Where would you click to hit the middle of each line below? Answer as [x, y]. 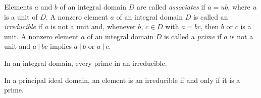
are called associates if [171, 7]
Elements [18, 7]
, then [210, 26]
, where [239, 7]
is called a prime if [193, 36]
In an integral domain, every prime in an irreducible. [86, 63]
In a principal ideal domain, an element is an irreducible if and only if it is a [122, 80]
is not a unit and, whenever [93, 26]
